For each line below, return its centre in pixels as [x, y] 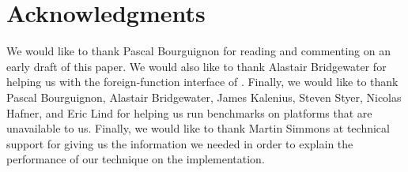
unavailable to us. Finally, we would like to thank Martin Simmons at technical [198, 128]
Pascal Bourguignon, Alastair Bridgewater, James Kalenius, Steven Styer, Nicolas [204, 97]
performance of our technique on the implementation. [136, 159]
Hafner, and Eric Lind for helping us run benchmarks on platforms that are [189, 112]
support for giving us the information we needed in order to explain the [180, 143]
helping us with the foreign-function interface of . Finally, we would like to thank [202, 82]
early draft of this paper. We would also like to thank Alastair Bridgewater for [196, 66]
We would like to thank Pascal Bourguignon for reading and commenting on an [198, 51]
